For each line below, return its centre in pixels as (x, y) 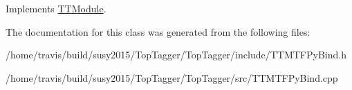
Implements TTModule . (56, 8)
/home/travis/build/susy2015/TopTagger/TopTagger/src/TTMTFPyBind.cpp (172, 77)
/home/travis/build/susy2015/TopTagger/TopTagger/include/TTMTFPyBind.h (176, 55)
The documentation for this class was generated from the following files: (158, 31)
